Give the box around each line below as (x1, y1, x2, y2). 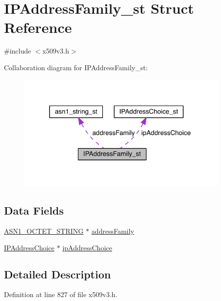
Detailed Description (4, 266, 111, 281)
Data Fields (4, 203, 64, 218)
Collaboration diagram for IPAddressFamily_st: (4, 62, 148, 72)
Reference (4, 17, 72, 37)
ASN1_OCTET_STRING (4, 226, 84, 236)
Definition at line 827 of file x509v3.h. (4, 289, 118, 300)
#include (4, 46, 31, 56)
